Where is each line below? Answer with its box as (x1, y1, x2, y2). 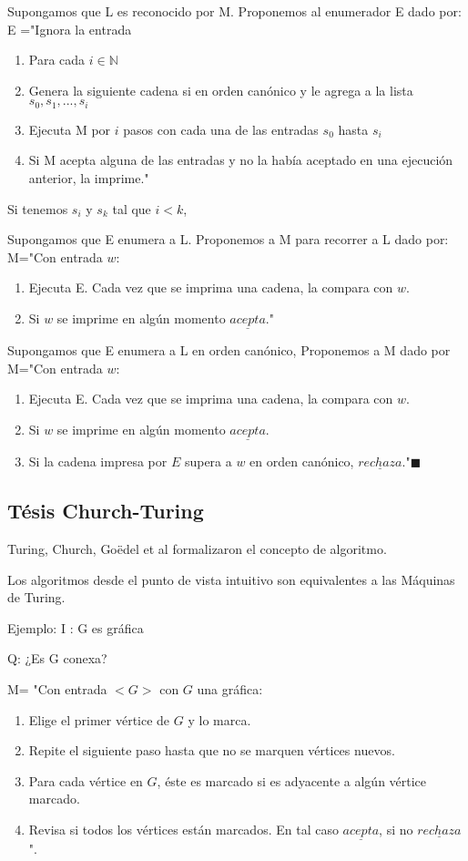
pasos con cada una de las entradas (123, 119, 319, 138)
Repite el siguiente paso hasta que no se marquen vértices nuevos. (28, 741, 395, 760)
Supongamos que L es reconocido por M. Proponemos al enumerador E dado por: (7, 2, 462, 20)
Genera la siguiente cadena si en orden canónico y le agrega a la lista (28, 80, 413, 99)
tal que (112, 199, 151, 218)
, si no (379, 819, 413, 838)
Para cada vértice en (28, 771, 143, 790)
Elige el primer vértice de (28, 710, 170, 729)
